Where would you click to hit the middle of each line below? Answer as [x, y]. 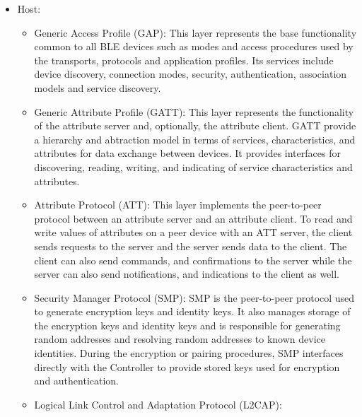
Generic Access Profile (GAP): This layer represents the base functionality [195, 32]
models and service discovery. [98, 87]
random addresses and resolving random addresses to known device [180, 339]
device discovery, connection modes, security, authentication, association [191, 74]
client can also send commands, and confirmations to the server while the [193, 260]
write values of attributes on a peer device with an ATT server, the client [193, 232]
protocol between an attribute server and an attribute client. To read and [193, 218]
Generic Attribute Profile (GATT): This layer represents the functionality [194, 111]
